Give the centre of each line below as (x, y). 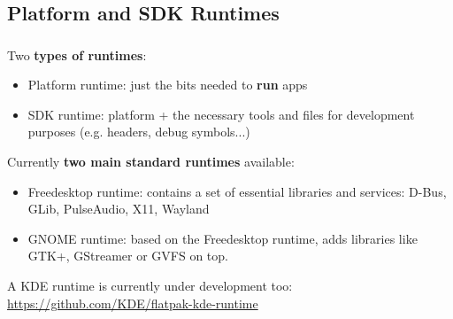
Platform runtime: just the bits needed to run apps (168, 85)
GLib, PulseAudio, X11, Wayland (119, 209)
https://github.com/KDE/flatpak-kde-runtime (133, 303)
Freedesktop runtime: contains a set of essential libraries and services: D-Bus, (237, 191)
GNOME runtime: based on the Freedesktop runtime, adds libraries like (223, 238)
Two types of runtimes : (77, 54)
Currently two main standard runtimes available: (151, 162)
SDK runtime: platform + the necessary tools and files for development (221, 114)
